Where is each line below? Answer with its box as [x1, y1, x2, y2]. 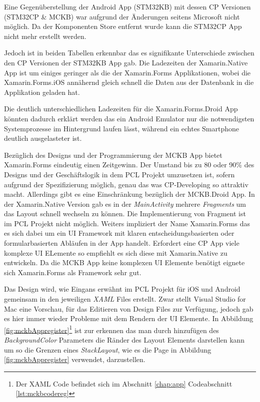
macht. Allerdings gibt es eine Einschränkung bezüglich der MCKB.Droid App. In [4, 189, 255, 199]
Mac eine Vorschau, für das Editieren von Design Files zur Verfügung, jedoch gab [4, 303, 253, 314]
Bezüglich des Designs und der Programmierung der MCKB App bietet [4, 149, 222, 160]
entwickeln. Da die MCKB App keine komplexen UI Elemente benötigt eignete [4, 257, 245, 268]
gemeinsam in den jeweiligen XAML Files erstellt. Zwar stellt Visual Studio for [4, 294, 246, 304]
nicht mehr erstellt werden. [4, 30, 86, 41]
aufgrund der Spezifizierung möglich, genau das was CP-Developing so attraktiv [4, 179, 248, 189]
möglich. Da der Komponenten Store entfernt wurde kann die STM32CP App [4, 21, 242, 31]
